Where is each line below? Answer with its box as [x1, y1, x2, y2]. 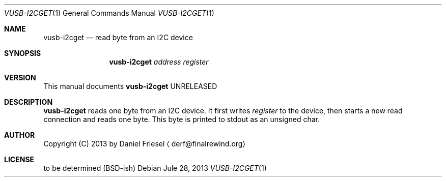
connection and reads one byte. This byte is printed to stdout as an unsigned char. [43, 115, 320, 124]
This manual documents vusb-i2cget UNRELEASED [43, 82, 217, 90]
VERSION [4, 73, 36, 82]
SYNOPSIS [4, 49, 41, 57]
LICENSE [4, 155, 35, 164]
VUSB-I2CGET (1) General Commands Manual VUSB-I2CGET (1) [4, 9, 214, 17]
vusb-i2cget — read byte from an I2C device [43, 33, 193, 42]
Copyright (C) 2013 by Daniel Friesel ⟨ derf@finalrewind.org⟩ [43, 139, 245, 148]
